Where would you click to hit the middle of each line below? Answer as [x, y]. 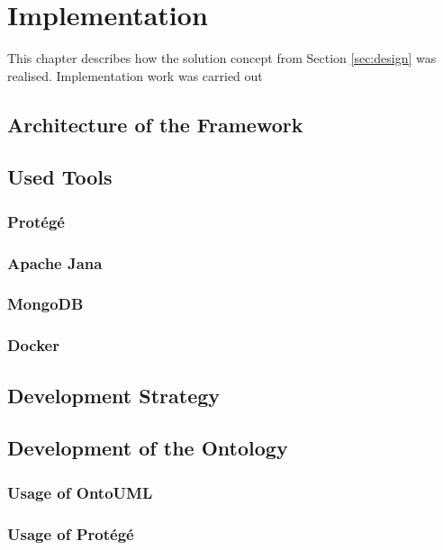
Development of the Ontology [148, 448]
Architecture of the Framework [155, 124]
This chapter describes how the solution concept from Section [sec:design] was [222, 58]
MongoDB [45, 304]
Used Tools [60, 177]
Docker [33, 345]
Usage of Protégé [71, 533]
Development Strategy [114, 395]
